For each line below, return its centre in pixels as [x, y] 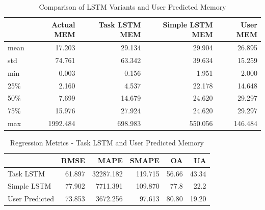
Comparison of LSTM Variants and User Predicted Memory [132, 7]
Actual [63, 24]
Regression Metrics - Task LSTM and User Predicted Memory [107, 143]
